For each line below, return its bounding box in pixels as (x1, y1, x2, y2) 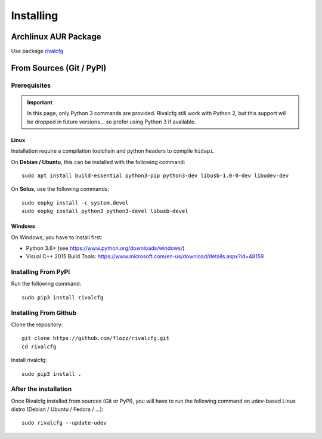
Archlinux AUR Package (11, 32, 101, 42)
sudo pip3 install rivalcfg (21, 294, 104, 301)
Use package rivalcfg (11, 48, 64, 55)
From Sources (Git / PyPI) (11, 63, 107, 73)
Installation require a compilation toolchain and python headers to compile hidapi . (11, 147, 215, 154)
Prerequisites (11, 81, 51, 89)
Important (27, 99, 53, 106)
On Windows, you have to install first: (11, 233, 103, 241)
